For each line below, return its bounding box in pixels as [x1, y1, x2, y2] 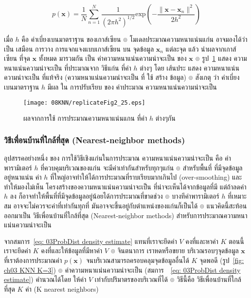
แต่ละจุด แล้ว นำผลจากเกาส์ [165, 43, 236, 54]
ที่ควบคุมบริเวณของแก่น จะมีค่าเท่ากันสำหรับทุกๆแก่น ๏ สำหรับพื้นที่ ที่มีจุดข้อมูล [40, 162, 243, 172]
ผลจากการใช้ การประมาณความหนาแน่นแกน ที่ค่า [23, 113, 147, 123]
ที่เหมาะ [228, 191, 247, 201]
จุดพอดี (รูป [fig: [199, 255, 244, 265]
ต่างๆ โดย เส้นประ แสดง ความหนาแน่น [140, 62, 239, 73]
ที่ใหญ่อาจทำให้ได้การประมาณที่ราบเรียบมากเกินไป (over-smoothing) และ [50, 172, 242, 182]
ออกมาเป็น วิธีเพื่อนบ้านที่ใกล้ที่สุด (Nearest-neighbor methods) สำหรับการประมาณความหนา [4, 210, 248, 220]
